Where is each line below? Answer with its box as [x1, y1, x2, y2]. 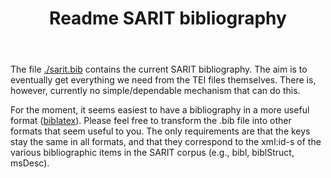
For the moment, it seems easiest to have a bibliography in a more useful [10, 104, 310, 116]
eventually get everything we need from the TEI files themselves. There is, [10, 74, 317, 86]
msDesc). [10, 157, 50, 169]
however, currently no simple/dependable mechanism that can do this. [10, 85, 301, 97]
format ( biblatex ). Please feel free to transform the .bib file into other [10, 115, 292, 127]
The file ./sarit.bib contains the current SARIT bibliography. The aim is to [10, 63, 308, 76]
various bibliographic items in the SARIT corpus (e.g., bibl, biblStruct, [10, 147, 295, 159]
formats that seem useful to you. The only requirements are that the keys [10, 125, 311, 137]
